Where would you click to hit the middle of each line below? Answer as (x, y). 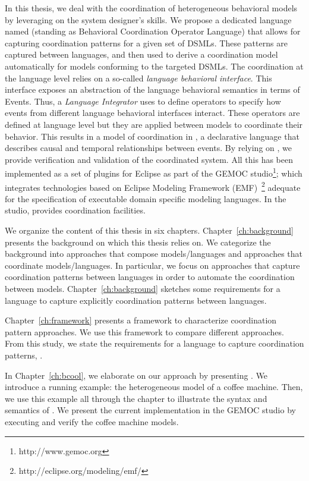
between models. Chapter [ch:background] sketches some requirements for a (143, 288)
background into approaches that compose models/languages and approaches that (154, 254)
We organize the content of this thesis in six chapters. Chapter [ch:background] (149, 230)
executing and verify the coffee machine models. (92, 421)
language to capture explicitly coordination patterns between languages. (136, 300)
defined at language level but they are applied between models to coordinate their (154, 124)
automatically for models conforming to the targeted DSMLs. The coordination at (154, 66)
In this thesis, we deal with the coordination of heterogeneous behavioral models (151, 8)
